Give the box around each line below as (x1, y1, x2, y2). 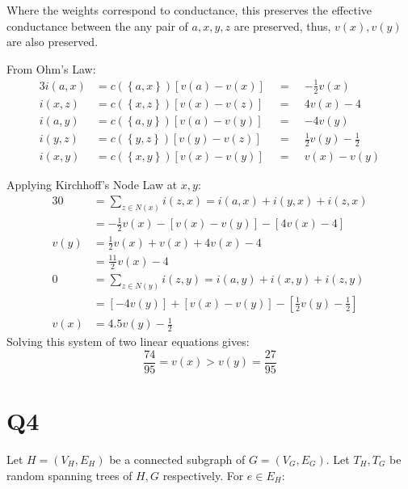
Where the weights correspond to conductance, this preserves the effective (6, 2, 372, 18)
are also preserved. (6, 33, 99, 50)
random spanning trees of (6, 466, 132, 483)
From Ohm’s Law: (6, 60, 96, 77)
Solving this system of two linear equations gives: (6, 333, 250, 350)
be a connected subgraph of (109, 450, 246, 467)
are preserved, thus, (233, 17, 331, 34)
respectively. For (162, 466, 244, 483)
